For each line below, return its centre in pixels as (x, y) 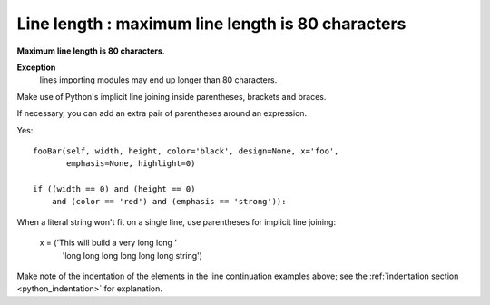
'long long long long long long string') (132, 255)
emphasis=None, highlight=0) (131, 164)
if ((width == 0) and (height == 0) (114, 189)
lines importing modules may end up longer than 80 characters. (158, 80)
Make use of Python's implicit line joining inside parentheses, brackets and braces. (171, 96)
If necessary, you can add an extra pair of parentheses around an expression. (162, 113)
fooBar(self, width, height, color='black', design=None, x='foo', (186, 151)
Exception (36, 67)
